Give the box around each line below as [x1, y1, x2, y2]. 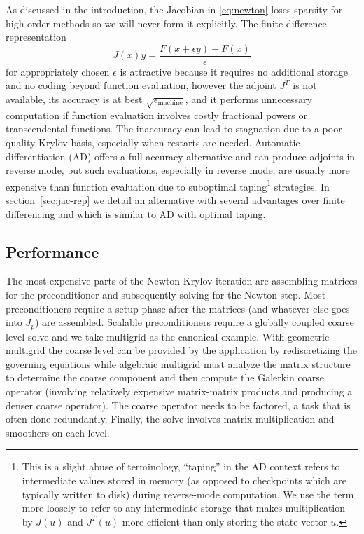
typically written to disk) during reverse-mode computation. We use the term [22, 486, 354, 501]
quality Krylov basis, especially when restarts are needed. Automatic [6, 135, 300, 149]
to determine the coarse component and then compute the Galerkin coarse [6, 370, 324, 385]
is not [293, 78, 317, 93]
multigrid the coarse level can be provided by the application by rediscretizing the [6, 343, 358, 357]
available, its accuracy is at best [6, 92, 143, 107]
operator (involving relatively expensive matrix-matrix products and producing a [6, 384, 353, 399]
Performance [6, 240, 99, 262]
